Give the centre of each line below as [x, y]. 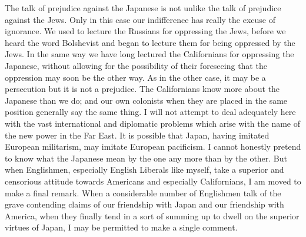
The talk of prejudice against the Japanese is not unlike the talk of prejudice [143, 8]
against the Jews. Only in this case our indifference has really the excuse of [140, 19]
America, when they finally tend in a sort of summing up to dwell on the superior [152, 215]
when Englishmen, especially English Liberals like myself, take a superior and [144, 169]
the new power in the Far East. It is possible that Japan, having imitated [137, 135]
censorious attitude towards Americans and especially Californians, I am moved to [153, 181]
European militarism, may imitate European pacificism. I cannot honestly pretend [153, 147]
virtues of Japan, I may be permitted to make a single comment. [121, 227]
